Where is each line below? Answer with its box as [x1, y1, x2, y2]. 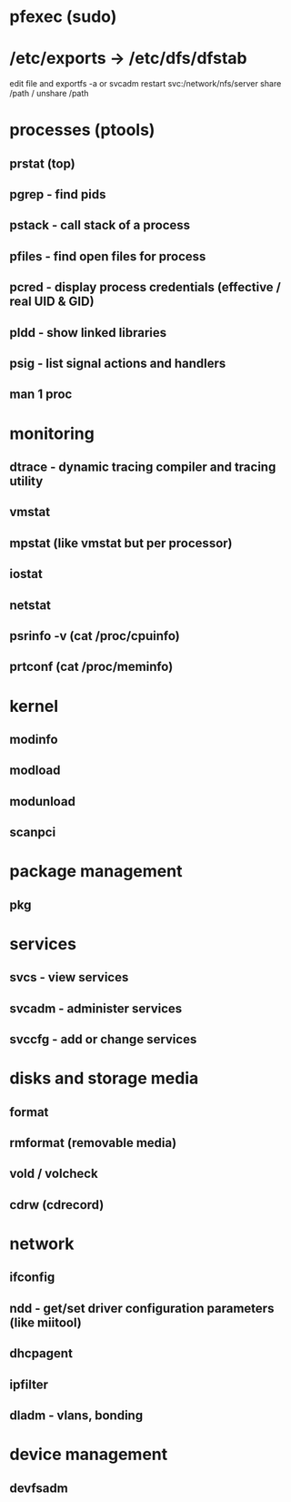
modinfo [9, 731, 58, 747]
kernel [9, 695, 59, 716]
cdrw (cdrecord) [9, 1197, 105, 1213]
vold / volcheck [9, 1166, 98, 1182]
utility [9, 473, 44, 489]
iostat [9, 566, 44, 582]
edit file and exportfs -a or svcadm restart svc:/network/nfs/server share [9, 78, 282, 89]
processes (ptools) [9, 120, 156, 140]
